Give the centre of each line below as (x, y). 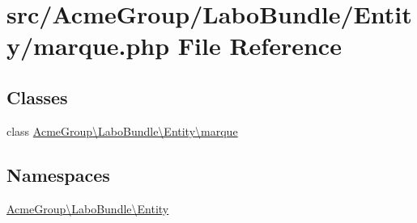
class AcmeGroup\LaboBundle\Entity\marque (122, 130)
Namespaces (58, 174)
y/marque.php (88, 46)
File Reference (260, 46)
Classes (37, 97)
